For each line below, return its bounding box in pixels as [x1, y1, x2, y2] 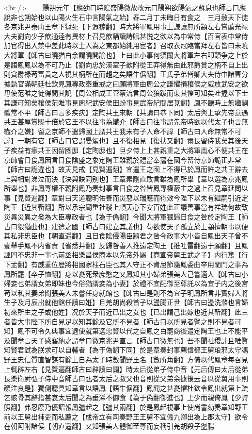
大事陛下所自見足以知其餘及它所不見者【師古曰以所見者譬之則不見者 [17, 316, 235, 326]
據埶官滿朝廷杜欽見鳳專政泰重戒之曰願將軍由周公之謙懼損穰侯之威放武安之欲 [4, 78, 248, 88]
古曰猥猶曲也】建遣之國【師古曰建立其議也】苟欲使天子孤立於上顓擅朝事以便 [4, 221, 248, 231]
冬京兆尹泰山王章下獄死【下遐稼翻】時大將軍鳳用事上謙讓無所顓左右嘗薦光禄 [4, 21, 248, 32]
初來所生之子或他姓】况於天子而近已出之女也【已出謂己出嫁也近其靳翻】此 [4, 307, 241, 317]
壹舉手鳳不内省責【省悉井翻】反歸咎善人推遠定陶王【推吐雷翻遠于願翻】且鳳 [4, 240, 248, 250]
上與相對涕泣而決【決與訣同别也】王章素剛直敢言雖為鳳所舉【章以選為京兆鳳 [4, 173, 248, 184]
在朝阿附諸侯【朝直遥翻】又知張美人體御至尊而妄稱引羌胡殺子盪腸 [4, 421, 214, 431]
